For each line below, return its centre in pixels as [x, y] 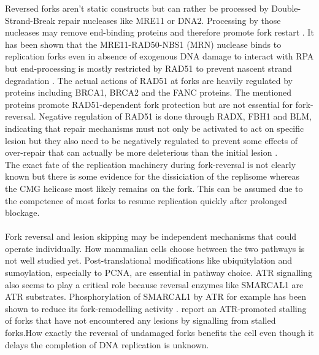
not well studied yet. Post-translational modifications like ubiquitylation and [149, 260]
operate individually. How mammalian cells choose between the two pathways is [155, 248]
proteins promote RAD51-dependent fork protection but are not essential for [149, 104]
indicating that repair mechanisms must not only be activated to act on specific [155, 128]
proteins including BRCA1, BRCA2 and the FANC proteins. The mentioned [148, 92]
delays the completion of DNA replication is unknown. [107, 344]
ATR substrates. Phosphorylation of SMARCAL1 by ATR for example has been [156, 296]
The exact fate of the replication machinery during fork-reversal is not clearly [151, 164]
